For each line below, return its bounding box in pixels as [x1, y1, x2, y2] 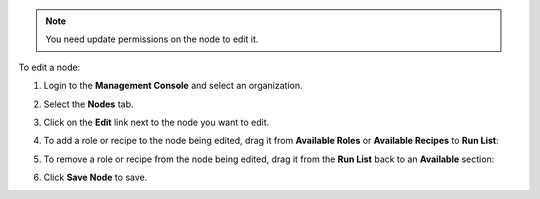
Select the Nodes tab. [43, 98, 134, 110]
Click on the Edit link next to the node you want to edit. [43, 116, 270, 128]
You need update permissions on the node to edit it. [45, 33, 259, 45]
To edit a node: [18, 61, 81, 73]
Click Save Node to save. [43, 171, 148, 184]
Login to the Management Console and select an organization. [43, 80, 304, 92]
